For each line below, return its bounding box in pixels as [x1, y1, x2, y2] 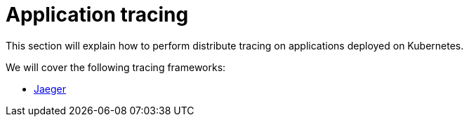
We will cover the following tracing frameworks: [6, 61, 226, 73]
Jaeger [34, 82, 67, 95]
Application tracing [6, 3, 189, 26]
